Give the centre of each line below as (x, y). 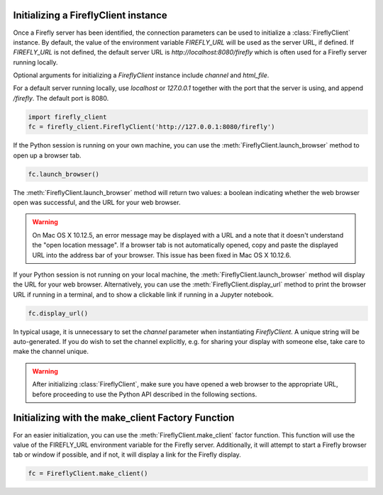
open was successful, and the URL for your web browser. (97, 202)
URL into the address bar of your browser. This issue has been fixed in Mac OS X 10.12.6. (162, 255)
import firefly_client (67, 117)
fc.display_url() (58, 313)
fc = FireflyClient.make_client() (88, 474)
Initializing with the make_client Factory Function (124, 418)
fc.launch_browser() (63, 174)
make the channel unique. (51, 352)
